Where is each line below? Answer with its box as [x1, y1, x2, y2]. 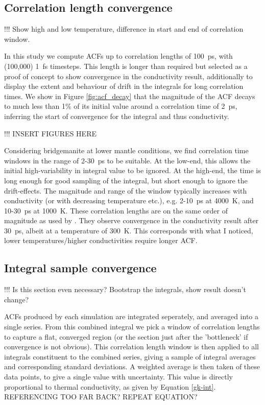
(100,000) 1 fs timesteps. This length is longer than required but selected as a [4, 60, 248, 71]
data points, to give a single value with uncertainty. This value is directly [4, 371, 233, 382]
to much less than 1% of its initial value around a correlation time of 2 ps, [4, 101, 237, 111]
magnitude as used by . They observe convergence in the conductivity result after [4, 215, 259, 226]
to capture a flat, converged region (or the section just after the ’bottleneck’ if [4, 331, 248, 342]
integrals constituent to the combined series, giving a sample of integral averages [4, 351, 256, 362]
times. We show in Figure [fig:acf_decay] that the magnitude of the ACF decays [4, 90, 255, 101]
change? [4, 294, 29, 304]
